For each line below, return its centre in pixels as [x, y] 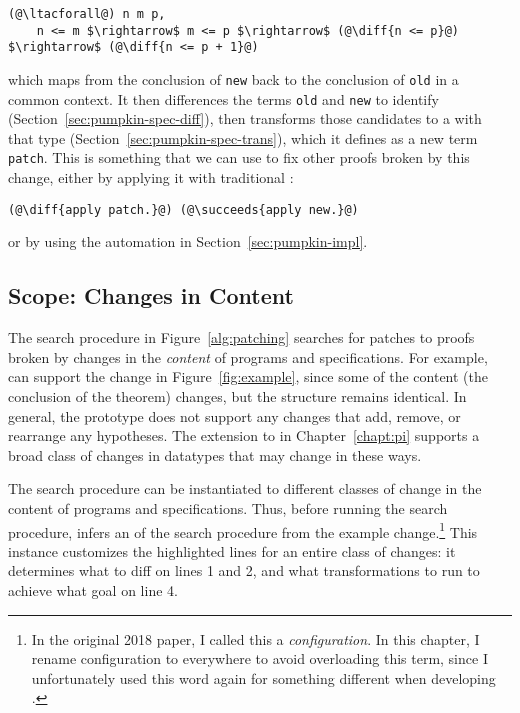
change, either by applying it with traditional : [151, 177]
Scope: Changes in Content [151, 295]
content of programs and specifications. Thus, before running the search [228, 507]
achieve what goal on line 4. [93, 589]
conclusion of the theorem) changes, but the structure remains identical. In [237, 395]
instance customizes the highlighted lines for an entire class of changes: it [232, 550]
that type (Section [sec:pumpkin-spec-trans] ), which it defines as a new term [243, 137]
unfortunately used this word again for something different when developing [263, 677]
